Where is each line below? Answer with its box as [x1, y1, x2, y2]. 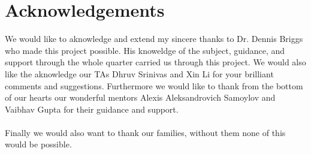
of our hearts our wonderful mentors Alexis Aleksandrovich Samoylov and [5, 91, 276, 104]
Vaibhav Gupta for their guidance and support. [5, 102, 179, 115]
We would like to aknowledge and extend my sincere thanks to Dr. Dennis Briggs [5, 32, 303, 45]
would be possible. [5, 138, 72, 150]
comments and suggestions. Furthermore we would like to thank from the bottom [5, 79, 303, 92]
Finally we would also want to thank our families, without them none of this [5, 126, 286, 138]
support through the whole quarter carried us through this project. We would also [5, 56, 306, 68]
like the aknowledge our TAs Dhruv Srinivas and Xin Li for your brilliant [5, 67, 274, 80]
